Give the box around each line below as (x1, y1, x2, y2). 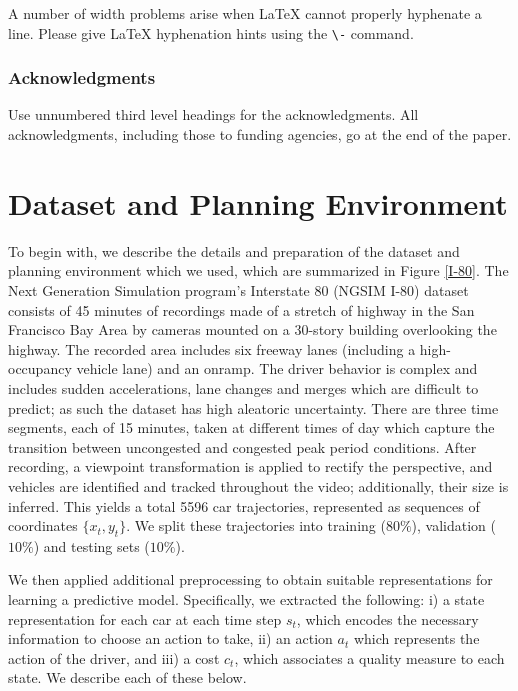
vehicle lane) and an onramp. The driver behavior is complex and (76, 358, 478, 379)
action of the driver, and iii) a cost (8, 647, 220, 668)
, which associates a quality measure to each (234, 647, 505, 668)
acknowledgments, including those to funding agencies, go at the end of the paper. (8, 124, 512, 145)
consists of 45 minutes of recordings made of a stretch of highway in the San (8, 299, 475, 320)
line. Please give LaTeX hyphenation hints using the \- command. (8, 22, 414, 43)
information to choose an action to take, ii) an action (8, 628, 333, 649)
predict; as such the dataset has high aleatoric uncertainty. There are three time (8, 397, 499, 418)
